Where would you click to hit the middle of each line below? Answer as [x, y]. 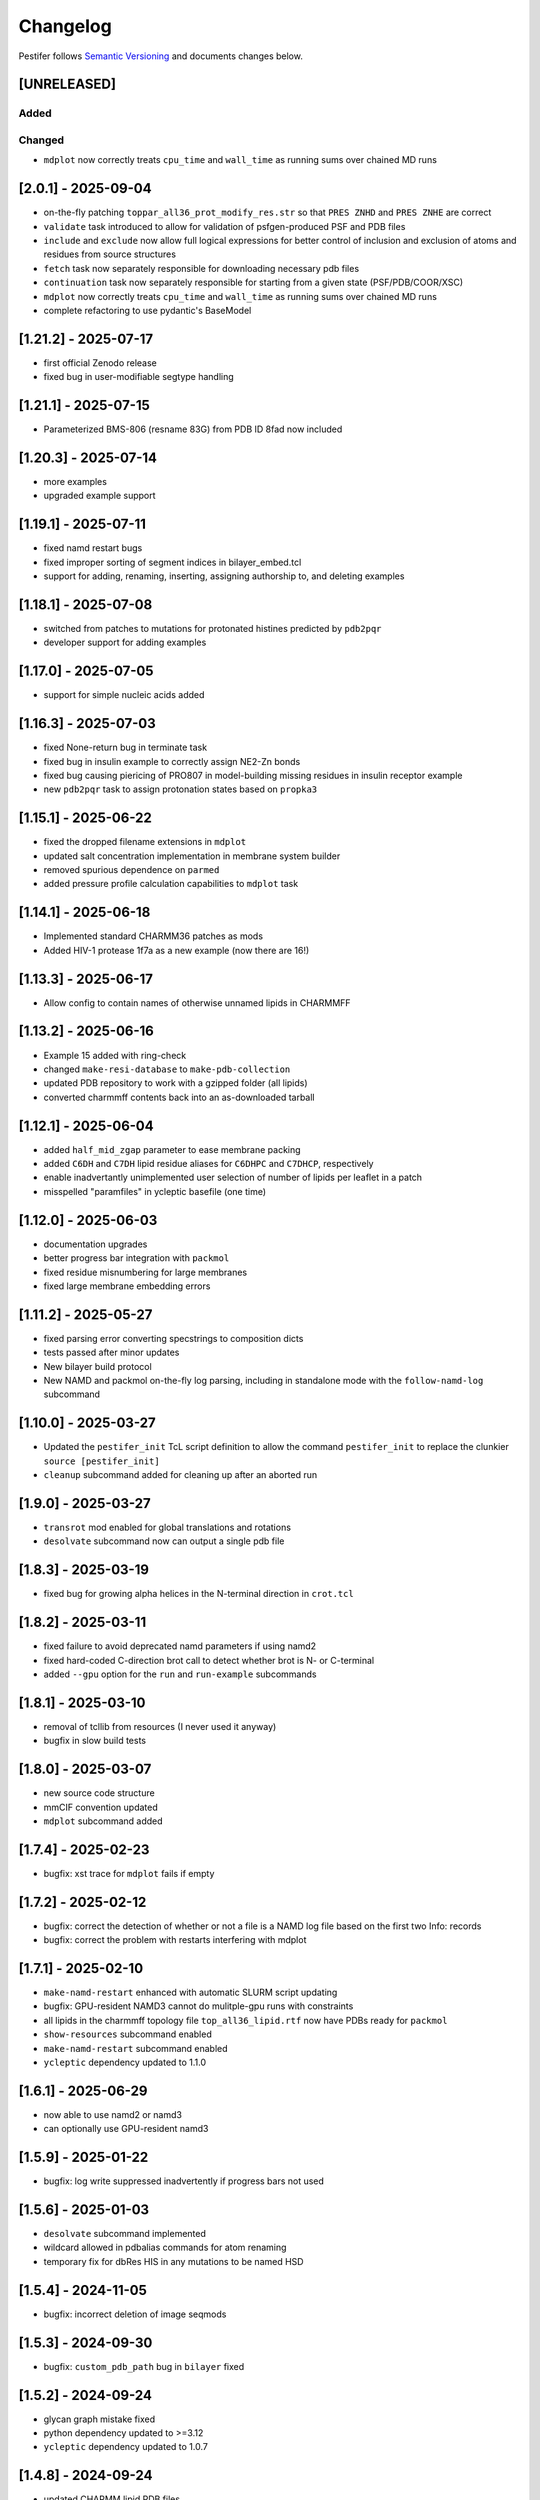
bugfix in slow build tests [95, 1741]
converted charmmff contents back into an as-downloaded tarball [179, 1097]
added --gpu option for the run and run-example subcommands [180, 1674]
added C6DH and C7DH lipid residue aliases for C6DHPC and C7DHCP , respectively [208, 1164]
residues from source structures [110, 254]
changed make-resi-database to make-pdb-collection [167, 1069]
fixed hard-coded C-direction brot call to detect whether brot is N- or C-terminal [209, 1660]
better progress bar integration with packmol [136, 1258]
